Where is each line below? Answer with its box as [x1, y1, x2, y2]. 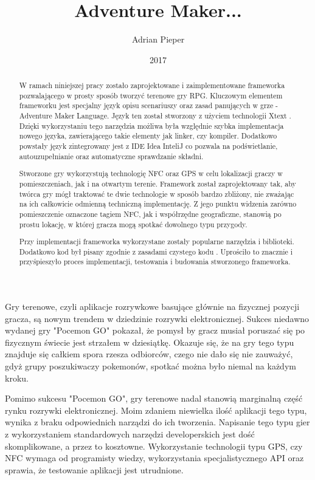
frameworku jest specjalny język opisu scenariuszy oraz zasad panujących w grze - [19, 100, 279, 111]
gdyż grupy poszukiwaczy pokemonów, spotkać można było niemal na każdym [5, 360, 296, 372]
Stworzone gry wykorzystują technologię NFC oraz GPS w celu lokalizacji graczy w [19, 168, 283, 179]
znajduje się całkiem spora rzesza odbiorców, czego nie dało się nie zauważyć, [5, 348, 293, 360]
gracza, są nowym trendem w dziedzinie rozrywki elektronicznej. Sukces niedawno [5, 312, 310, 324]
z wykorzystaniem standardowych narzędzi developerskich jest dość [5, 427, 255, 440]
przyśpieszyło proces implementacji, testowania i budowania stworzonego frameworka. [19, 256, 291, 267]
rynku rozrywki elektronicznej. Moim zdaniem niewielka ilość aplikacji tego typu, [5, 403, 307, 416]
